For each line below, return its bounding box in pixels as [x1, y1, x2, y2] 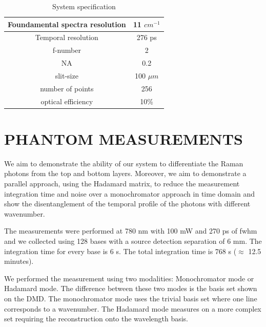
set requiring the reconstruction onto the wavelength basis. [4, 313, 189, 324]
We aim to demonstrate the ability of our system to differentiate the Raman [4, 158, 243, 168]
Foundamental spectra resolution [8, 18, 126, 29]
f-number [52, 45, 81, 55]
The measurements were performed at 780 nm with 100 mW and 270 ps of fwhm [4, 225, 257, 236]
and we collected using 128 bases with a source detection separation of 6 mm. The [4, 236, 262, 246]
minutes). [4, 256, 34, 266]
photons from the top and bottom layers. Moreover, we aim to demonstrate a [4, 168, 247, 179]
